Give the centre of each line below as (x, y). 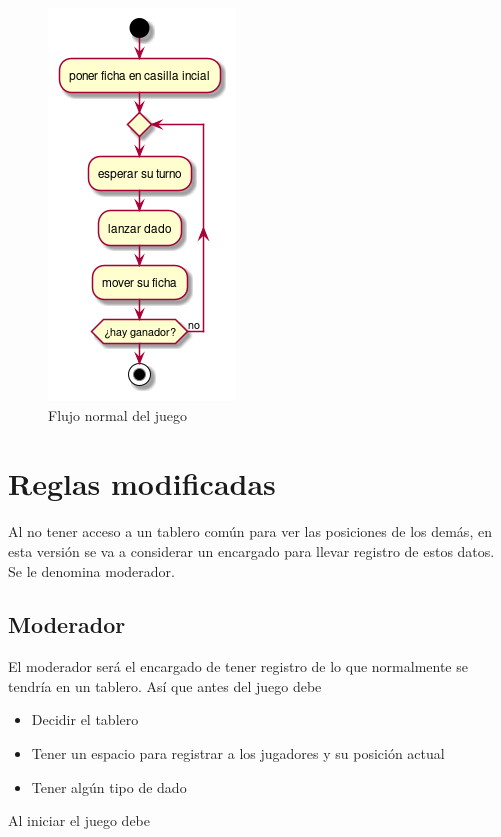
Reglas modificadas (142, 483)
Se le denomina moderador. (91, 570)
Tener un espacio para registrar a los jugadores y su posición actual (238, 753)
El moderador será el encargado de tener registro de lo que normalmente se (238, 666)
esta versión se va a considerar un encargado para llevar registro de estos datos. (251, 550)
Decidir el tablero (85, 719)
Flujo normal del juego (118, 414)
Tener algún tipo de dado (109, 786)
